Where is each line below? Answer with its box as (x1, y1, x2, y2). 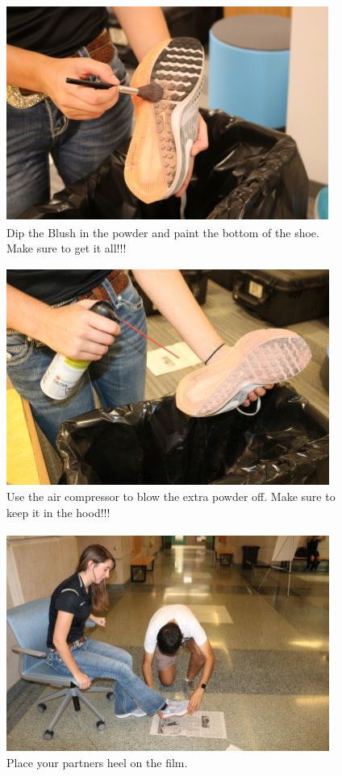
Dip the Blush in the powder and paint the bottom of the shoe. (6, 223, 319, 240)
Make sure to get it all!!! (6, 240, 127, 257)
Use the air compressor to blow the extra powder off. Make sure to (6, 488, 336, 505)
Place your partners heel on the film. (6, 754, 188, 771)
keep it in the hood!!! (6, 503, 111, 520)
